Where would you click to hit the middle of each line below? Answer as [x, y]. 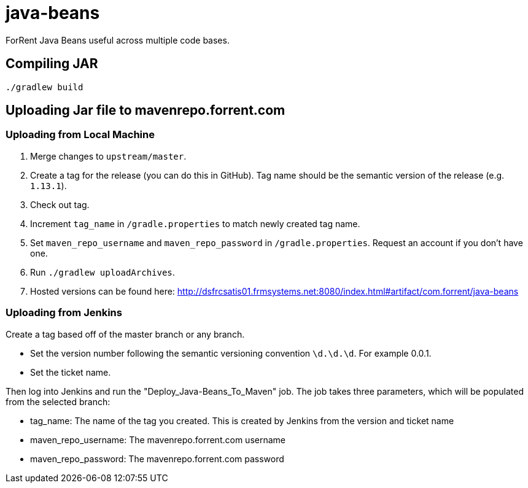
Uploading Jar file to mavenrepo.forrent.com [146, 110]
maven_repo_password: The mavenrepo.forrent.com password [157, 459]
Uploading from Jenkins [64, 313]
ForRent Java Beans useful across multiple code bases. [118, 40]
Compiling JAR [52, 64]
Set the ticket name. [71, 372]
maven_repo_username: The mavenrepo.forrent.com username [158, 440]
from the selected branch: [58, 401]
